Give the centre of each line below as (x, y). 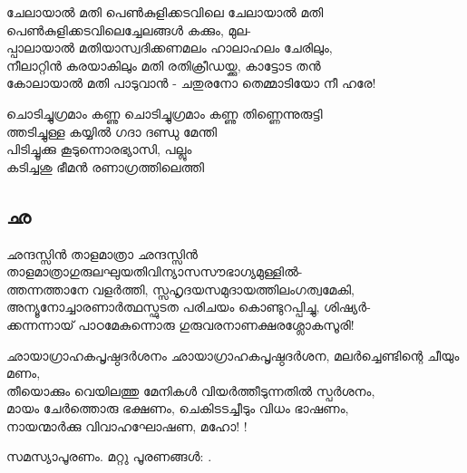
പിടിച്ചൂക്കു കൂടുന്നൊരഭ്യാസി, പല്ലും (99, 149)
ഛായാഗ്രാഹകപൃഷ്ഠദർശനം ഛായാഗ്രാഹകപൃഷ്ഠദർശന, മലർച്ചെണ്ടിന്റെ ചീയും (233, 355)
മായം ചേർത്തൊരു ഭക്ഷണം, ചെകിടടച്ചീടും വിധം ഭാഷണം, (178, 408)
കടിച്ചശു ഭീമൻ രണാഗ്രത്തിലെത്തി (105, 166)
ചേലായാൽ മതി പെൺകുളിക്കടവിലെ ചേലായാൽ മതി (165, 12)
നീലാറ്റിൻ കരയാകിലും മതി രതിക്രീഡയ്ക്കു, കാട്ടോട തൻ (164, 65)
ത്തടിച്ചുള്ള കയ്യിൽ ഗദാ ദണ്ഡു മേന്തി (112, 131)
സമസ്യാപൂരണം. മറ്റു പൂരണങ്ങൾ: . (109, 456)
